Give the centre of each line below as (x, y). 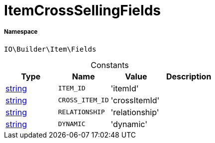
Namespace (21, 32)
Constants (110, 65)
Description (189, 76)
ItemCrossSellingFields (82, 10)
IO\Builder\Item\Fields (50, 49)
